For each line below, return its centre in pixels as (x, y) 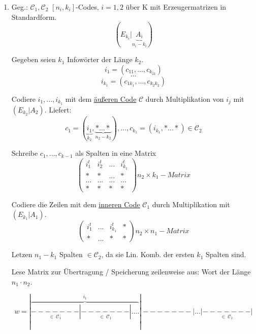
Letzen (22, 254)
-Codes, (87, 7)
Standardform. (34, 17)
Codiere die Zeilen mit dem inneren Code (76, 204)
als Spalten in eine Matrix (116, 153)
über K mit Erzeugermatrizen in (176, 7)
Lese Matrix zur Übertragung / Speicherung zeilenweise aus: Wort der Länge (131, 272)
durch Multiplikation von (185, 99)
